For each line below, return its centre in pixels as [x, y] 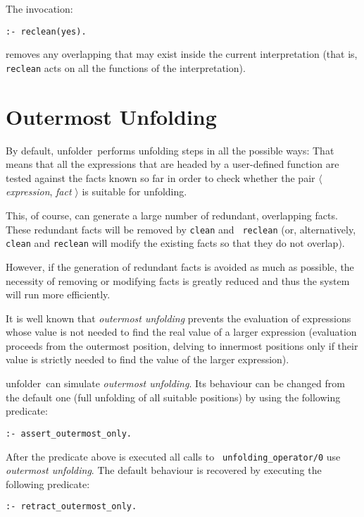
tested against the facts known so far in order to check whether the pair [161, 177]
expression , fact [39, 191]
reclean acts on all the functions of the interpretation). [126, 67]
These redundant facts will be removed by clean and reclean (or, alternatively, [181, 229]
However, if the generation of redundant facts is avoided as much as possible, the [180, 266]
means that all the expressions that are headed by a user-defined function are [172, 164]
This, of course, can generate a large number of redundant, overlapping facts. [172, 215]
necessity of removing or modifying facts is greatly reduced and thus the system [178, 280]
